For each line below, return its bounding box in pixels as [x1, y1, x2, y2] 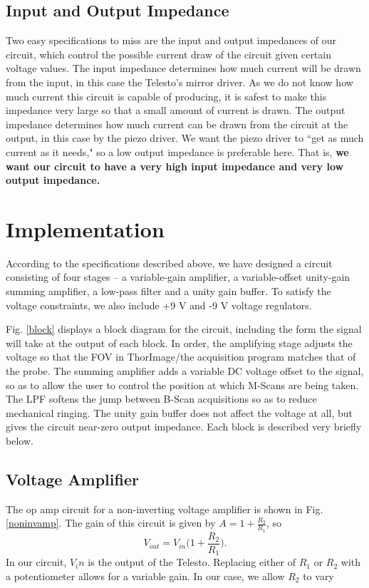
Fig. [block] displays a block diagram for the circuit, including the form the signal [6, 321, 362, 336]
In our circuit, [6, 555, 67, 569]
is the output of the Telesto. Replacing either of [88, 555, 296, 569]
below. [6, 433, 33, 448]
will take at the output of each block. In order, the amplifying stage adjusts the [6, 335, 353, 350]
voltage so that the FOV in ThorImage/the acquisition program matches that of [6, 349, 356, 364]
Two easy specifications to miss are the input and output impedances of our [6, 33, 337, 48]
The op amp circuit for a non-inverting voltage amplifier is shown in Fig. [6, 501, 323, 516]
